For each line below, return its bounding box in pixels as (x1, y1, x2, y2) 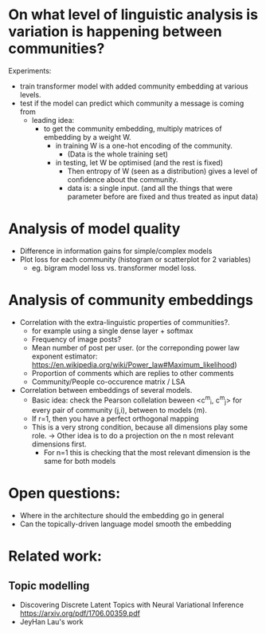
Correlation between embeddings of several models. (19, 385, 193, 394)
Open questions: (8, 485, 121, 502)
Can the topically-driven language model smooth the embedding (19, 519, 233, 529)
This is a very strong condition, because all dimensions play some (31, 422, 248, 432)
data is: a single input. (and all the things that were (67, 183, 233, 192)
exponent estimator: (31, 351, 98, 361)
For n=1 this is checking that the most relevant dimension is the (43, 448, 251, 458)
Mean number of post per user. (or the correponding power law (31, 343, 241, 352)
